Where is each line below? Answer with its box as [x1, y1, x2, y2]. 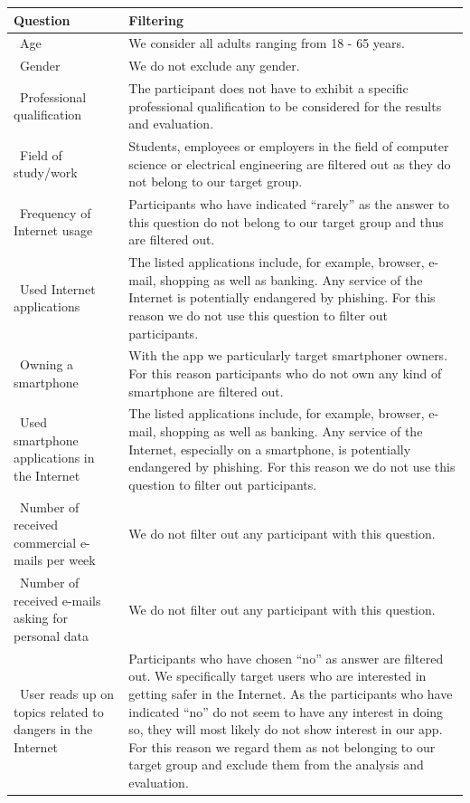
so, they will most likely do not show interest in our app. [128, 720, 443, 739]
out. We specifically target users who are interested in [128, 666, 427, 685]
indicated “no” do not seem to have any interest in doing [128, 702, 444, 721]
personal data [14, 626, 89, 645]
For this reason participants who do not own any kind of [128, 363, 442, 382]
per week [46, 550, 96, 569]
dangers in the [14, 720, 93, 739]
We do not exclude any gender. [128, 56, 300, 75]
